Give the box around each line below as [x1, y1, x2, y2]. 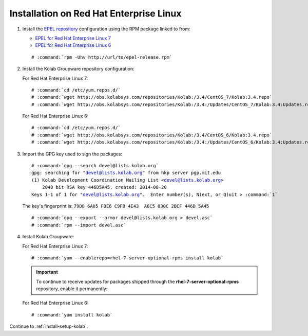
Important [36, 269, 59, 275]
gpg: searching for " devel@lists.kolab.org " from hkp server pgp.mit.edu [31, 170, 221, 176]
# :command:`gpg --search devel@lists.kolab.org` [31, 163, 159, 169]
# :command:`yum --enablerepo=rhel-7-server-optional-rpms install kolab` [31, 255, 224, 261]
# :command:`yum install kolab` [31, 312, 113, 317]
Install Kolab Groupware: [22, 234, 74, 240]
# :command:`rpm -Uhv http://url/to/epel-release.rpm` [31, 54, 172, 60]
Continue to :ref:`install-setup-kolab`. [9, 323, 88, 329]
